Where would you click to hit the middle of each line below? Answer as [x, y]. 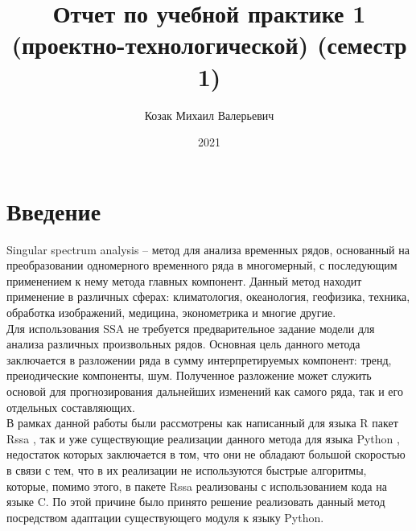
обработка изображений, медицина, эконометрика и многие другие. [171, 312]
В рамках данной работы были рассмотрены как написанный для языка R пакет [202, 423]
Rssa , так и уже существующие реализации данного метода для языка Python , [203, 438]
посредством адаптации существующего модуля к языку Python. [165, 517]
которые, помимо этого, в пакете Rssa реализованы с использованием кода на [197, 486]
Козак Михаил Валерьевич [209, 115]
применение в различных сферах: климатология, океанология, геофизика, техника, [208, 296]
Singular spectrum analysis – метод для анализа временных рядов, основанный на [208, 249]
